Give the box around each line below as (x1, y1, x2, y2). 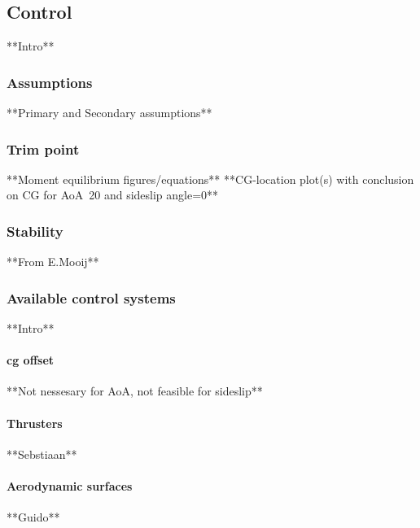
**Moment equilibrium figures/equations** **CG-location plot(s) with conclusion (7, 170, 414, 187)
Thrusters (7, 414, 63, 431)
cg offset (7, 351, 55, 369)
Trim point (7, 138, 80, 159)
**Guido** (7, 508, 60, 526)
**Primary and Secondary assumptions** (7, 104, 212, 121)
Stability (7, 220, 63, 241)
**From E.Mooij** (7, 253, 99, 270)
